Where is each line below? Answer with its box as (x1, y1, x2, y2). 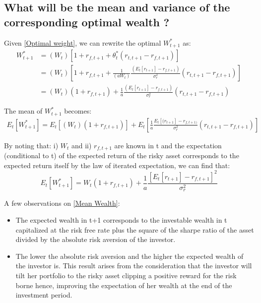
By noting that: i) (4, 140, 59, 150)
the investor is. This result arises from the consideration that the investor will (15, 260, 252, 271)
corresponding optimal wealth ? (4, 14, 170, 29)
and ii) (71, 140, 92, 150)
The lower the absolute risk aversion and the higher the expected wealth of (15, 250, 244, 261)
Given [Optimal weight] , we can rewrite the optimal (4, 37, 161, 48)
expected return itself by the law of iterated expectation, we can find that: (4, 160, 230, 170)
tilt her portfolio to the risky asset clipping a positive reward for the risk (15, 270, 237, 280)
